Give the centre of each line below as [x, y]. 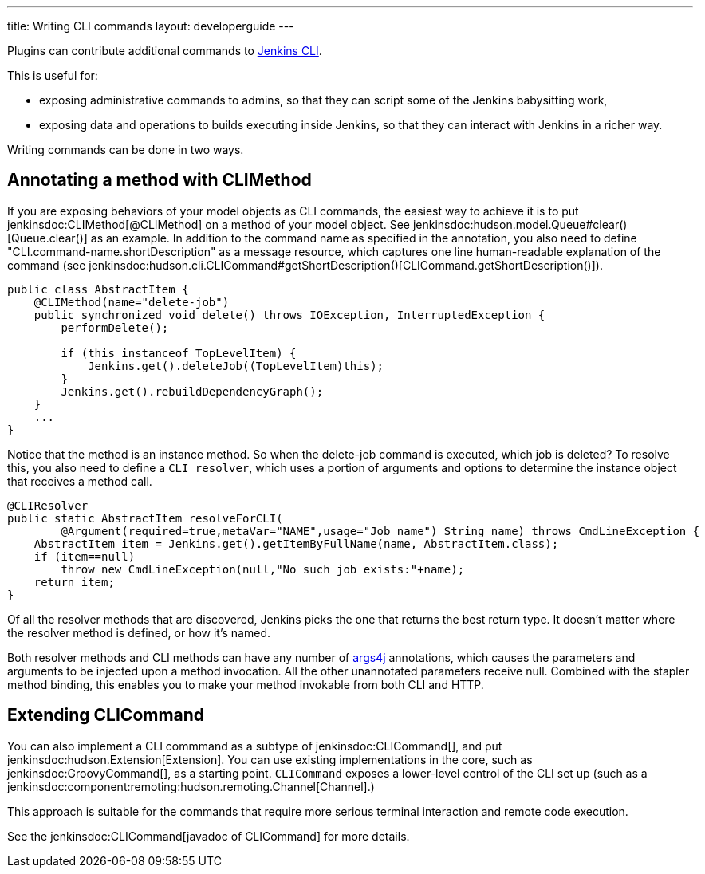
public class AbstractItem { [98, 289]
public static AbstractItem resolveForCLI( [145, 518]
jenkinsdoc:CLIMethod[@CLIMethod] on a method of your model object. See [209, 224]
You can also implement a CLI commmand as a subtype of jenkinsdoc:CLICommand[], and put [255, 746]
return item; [74, 582]
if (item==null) [85, 556]
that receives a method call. [80, 481]
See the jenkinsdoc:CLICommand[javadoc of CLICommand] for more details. [209, 836]
